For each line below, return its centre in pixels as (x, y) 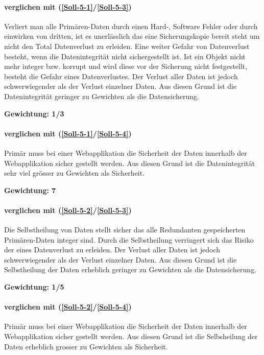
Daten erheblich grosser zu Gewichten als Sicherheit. (86, 346)
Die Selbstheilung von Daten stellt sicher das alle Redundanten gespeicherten (125, 230)
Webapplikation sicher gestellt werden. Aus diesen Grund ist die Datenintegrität (130, 163)
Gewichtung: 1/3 (34, 113)
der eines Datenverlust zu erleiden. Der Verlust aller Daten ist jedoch (112, 250)
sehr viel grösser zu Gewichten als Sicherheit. (75, 173)
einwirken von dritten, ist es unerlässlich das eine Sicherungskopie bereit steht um (132, 36)
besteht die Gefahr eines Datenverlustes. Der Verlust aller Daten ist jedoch (121, 76)
